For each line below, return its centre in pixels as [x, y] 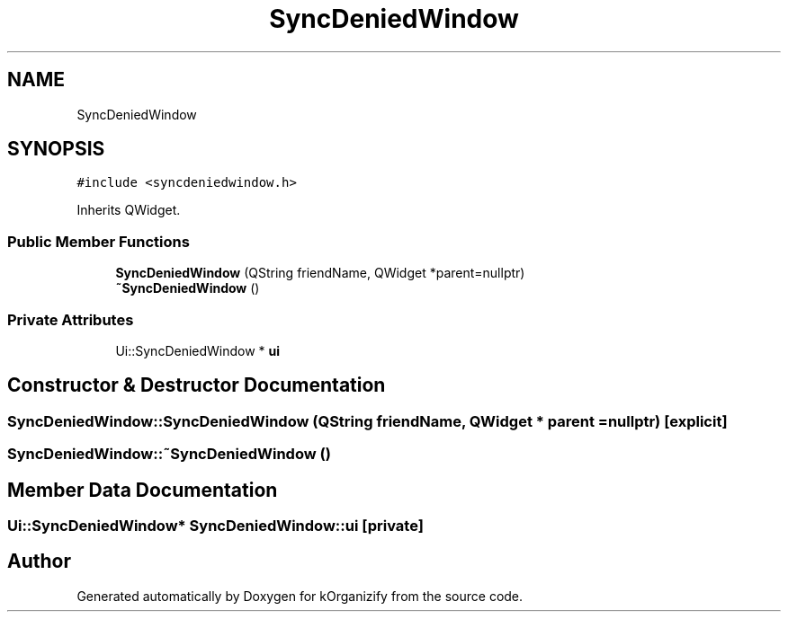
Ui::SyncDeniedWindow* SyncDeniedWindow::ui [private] [215, 526]
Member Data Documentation [143, 490]
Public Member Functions [98, 241]
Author [39, 562]
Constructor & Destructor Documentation [197, 385]
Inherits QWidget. [129, 210]
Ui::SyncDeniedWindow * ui [198, 350]
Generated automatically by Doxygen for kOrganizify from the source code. [300, 596]
